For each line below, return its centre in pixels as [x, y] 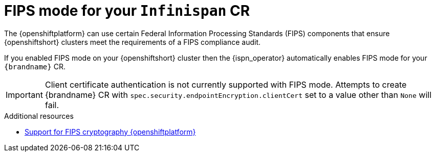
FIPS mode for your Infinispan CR [127, 11]
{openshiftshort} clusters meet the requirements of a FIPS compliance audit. [133, 42]
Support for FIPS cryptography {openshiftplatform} [110, 132]
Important [24, 95]
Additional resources [39, 116]
